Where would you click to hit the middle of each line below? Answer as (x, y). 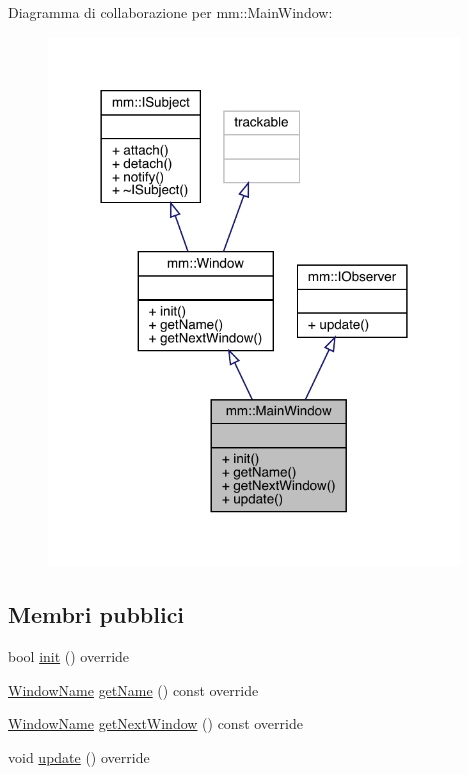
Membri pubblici (96, 614)
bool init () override (69, 656)
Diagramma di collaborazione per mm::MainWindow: (170, 12)
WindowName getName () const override (133, 689)
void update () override (79, 756)
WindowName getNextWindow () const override (155, 723)
